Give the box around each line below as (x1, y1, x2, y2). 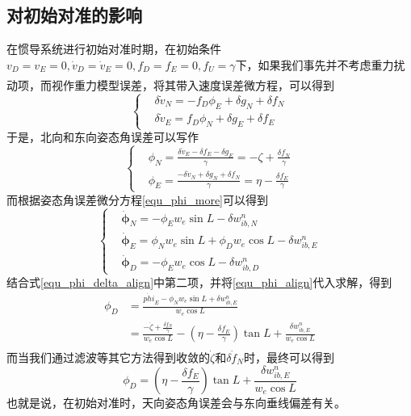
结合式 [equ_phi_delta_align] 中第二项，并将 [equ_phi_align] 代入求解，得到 (6, 273, 392, 290)
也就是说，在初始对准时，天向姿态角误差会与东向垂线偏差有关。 (6, 394, 346, 411)
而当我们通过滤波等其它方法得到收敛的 (6, 348, 210, 365)
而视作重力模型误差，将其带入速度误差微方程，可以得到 (40, 76, 334, 93)
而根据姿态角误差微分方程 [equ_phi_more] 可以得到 (6, 191, 269, 208)
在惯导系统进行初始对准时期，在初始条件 (6, 40, 221, 57)
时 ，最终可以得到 (243, 348, 334, 365)
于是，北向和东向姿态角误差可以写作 (6, 128, 199, 145)
